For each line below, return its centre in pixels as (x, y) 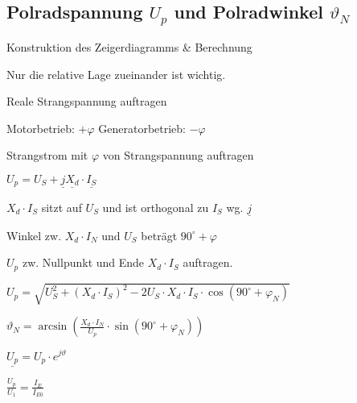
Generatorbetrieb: (142, 128)
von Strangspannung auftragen (178, 155)
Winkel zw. (34, 235)
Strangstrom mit (47, 155)
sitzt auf (62, 207)
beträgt (159, 235)
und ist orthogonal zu (156, 207)
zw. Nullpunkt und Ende (83, 262)
